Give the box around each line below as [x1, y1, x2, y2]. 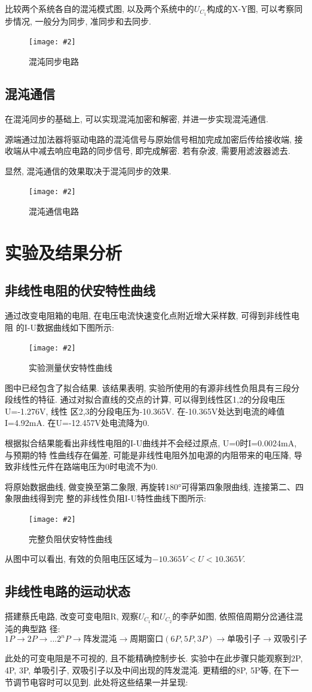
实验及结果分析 [5, 240, 123, 264]
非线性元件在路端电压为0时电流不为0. [13, 460, 158, 473]
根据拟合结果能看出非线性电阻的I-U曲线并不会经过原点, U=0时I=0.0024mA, [5, 436, 297, 449]
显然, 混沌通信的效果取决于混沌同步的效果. [5, 164, 172, 177]
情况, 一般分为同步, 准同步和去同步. [13, 14, 151, 27]
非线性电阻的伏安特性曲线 [5, 281, 155, 300]
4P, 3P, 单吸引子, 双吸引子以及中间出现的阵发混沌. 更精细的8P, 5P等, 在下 [5, 663, 290, 676]
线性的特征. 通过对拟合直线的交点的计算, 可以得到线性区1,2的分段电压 [13, 393, 285, 406]
